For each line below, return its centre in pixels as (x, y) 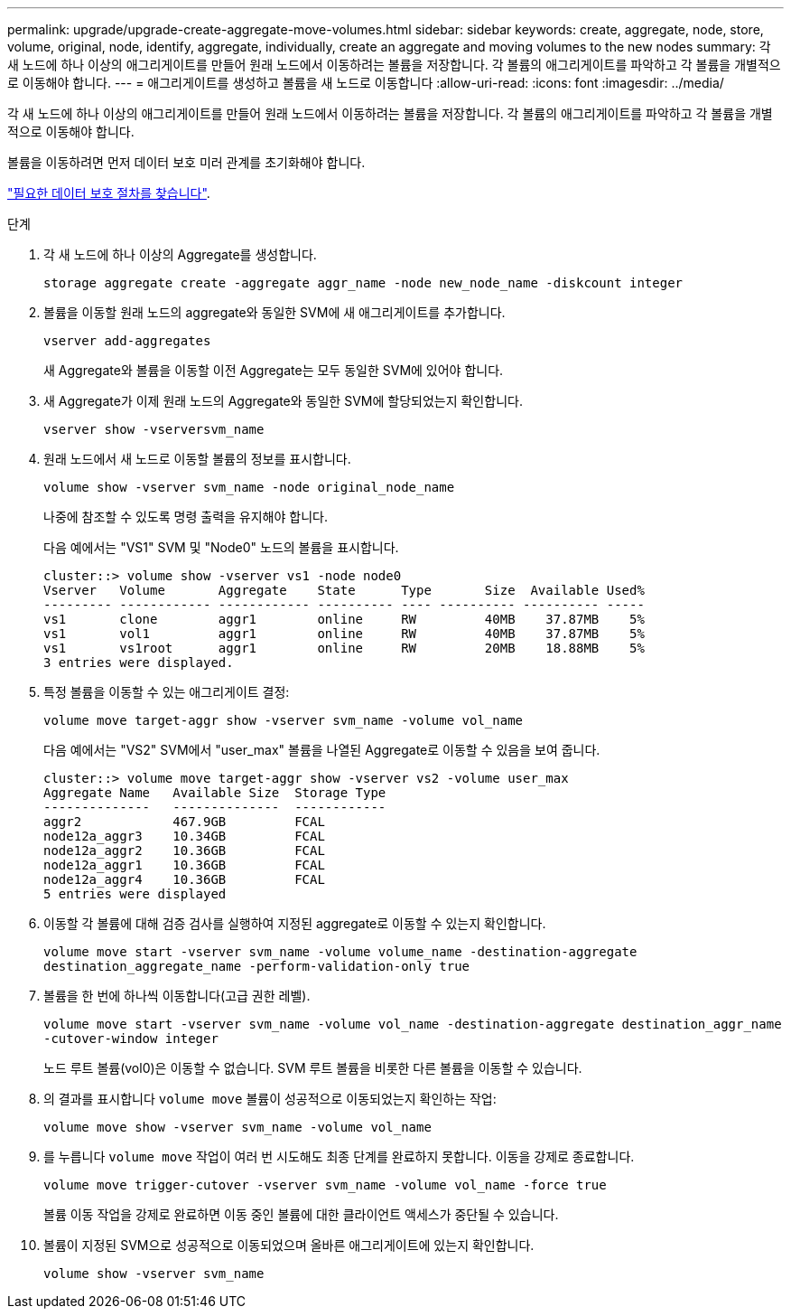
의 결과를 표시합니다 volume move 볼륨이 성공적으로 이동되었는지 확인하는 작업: (270, 1099)
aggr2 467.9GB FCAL (184, 822)
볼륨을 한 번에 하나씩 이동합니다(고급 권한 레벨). (177, 996)
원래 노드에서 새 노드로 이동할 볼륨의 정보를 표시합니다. (197, 459)
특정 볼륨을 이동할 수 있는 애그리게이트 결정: (167, 692)
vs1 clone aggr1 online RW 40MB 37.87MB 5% (344, 619)
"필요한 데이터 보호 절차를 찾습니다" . (109, 193)
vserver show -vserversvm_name (154, 429)
